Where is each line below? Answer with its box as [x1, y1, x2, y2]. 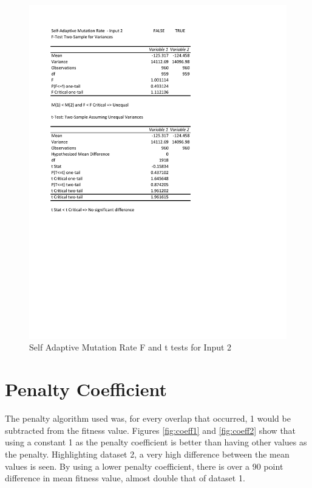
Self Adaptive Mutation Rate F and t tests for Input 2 [29, 341, 232, 354]
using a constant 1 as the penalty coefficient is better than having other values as [5, 436, 307, 448]
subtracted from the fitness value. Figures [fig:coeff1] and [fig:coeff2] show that [5, 424, 296, 436]
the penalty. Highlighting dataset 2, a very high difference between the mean [5, 447, 290, 460]
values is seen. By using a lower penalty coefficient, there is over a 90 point [5, 459, 283, 472]
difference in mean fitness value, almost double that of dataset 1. [5, 472, 245, 484]
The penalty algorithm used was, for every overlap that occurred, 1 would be [5, 412, 291, 425]
